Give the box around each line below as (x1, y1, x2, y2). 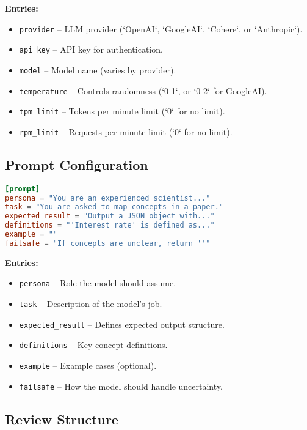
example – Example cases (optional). (19, 359, 157, 372)
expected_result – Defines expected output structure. (19, 317, 225, 330)
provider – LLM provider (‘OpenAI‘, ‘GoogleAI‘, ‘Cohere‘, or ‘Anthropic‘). (19, 22, 303, 35)
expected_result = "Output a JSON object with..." (5, 212, 215, 221)
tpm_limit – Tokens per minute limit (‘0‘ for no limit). (19, 105, 225, 117)
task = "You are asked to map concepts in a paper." (5, 202, 223, 212)
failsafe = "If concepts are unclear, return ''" (5, 239, 211, 248)
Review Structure (5, 409, 118, 428)
